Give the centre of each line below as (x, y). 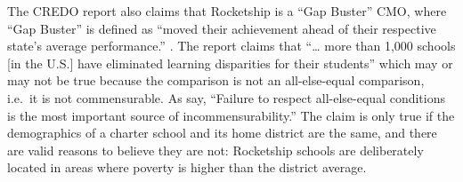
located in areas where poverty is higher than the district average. (187, 167)
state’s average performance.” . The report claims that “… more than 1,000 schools (231, 46)
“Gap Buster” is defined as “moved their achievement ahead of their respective (222, 28)
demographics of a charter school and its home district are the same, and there (222, 133)
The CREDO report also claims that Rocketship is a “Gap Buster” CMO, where (227, 11)
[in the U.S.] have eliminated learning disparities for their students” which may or (230, 63)
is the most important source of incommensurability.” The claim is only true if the (231, 115)
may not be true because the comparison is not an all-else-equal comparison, (216, 80)
